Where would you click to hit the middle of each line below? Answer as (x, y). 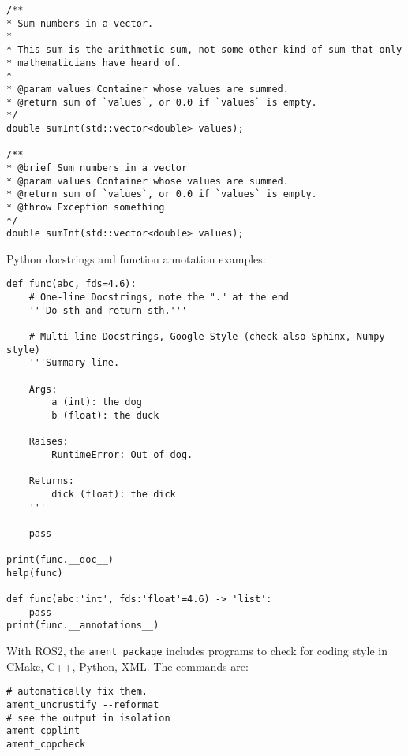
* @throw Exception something (86, 207)
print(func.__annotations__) (83, 626)
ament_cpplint (43, 731)
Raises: (49, 442)
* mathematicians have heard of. (94, 63)
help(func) (35, 573)
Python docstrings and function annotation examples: (136, 258)
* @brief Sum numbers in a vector (97, 168)
